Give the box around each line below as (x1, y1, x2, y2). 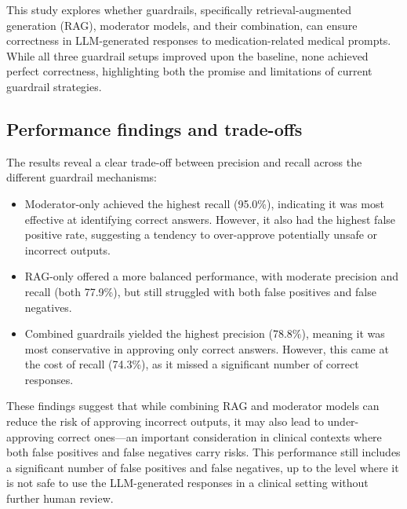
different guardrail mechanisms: (6, 169, 157, 185)
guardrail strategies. (6, 78, 102, 94)
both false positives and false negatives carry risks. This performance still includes (6, 444, 401, 460)
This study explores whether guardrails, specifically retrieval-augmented (6, 2, 352, 17)
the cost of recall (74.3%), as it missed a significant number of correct (24, 356, 359, 372)
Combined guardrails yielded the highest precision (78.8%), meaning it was (24, 325, 385, 342)
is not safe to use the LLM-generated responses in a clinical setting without (6, 474, 369, 491)
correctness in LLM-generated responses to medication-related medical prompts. (6, 32, 391, 49)
